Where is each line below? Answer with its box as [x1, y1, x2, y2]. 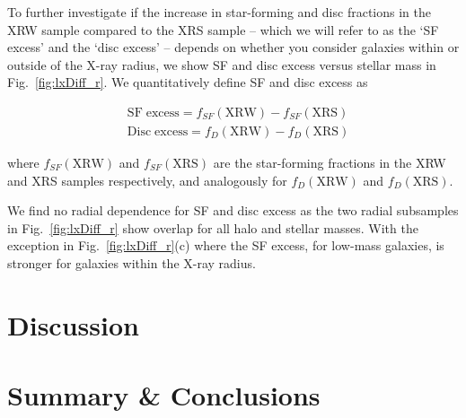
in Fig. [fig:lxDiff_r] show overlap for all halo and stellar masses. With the [7, 218, 418, 237]
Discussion [7, 306, 139, 343]
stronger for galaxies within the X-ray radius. [7, 254, 256, 272]
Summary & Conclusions [7, 377, 321, 414]
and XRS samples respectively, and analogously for [7, 170, 287, 189]
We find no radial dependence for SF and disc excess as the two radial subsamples [7, 201, 459, 220]
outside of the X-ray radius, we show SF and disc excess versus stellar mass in [7, 55, 436, 74]
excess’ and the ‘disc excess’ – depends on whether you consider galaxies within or [7, 38, 460, 57]
